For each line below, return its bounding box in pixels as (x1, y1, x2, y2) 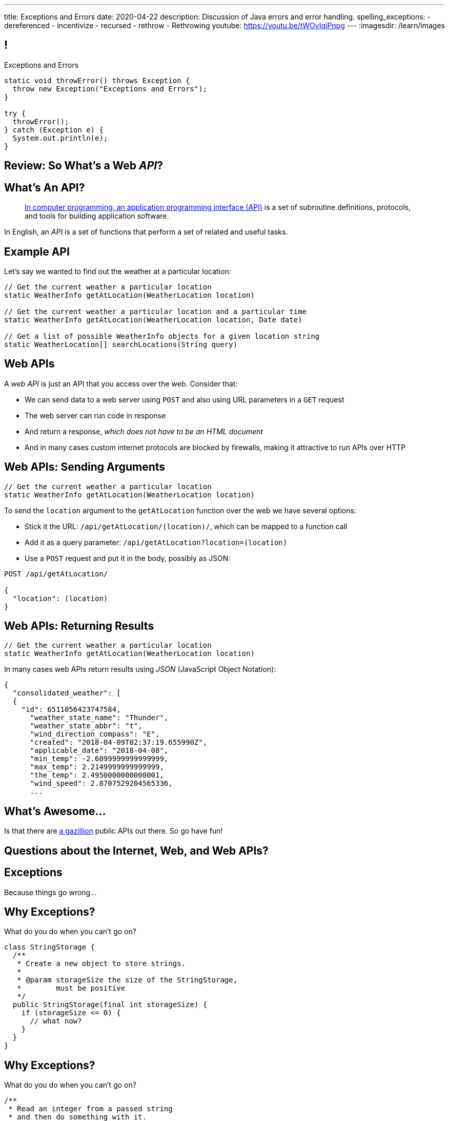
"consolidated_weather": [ (12, 689, 121, 698)
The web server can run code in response (25, 411, 166, 420)
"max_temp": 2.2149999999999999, (30, 763, 164, 771)
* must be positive (17, 984, 126, 993)
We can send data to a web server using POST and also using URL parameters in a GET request (25, 395, 344, 404)
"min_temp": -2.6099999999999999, (30, 755, 169, 763)
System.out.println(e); (12, 133, 108, 142)
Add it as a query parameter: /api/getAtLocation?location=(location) (25, 537, 288, 547)
